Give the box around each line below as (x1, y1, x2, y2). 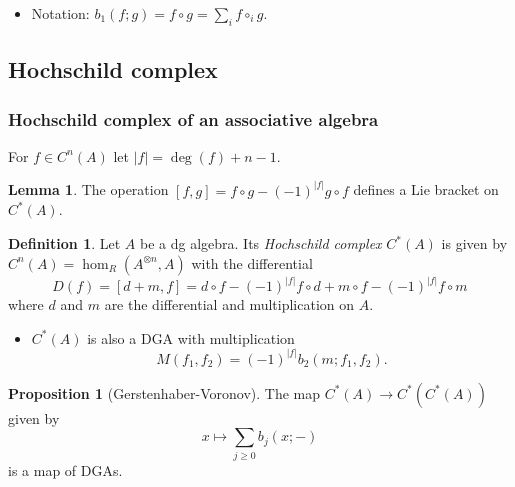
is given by (441, 233, 508, 254)
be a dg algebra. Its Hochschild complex (140, 233, 382, 254)
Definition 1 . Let (8, 233, 121, 254)
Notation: (31, 3, 90, 23)
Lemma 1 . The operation (8, 179, 169, 200)
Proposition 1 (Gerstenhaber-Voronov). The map (8, 382, 321, 403)
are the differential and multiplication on (104, 294, 355, 315)
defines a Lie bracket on (353, 179, 499, 200)
